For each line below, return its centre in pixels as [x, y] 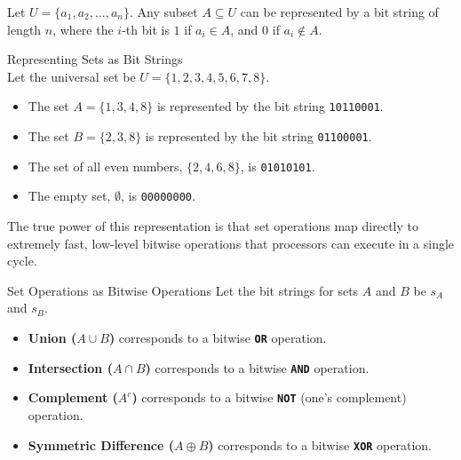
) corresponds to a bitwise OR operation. [218, 337]
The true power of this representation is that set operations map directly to [213, 226]
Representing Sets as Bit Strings [95, 59]
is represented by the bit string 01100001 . [258, 136]
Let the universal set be [72, 76]
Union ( [52, 337]
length [24, 29]
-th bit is [146, 29]
